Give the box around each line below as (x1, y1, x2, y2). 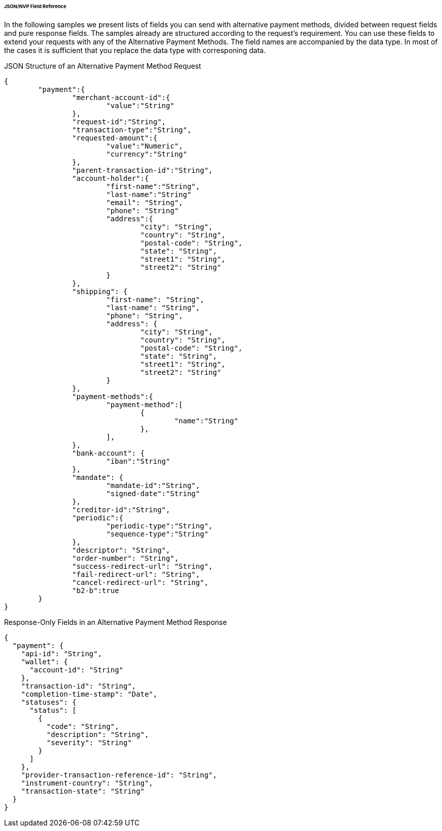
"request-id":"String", (72, 117, 166, 126)
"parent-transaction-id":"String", (72, 166, 213, 174)
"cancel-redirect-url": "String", (72, 578, 209, 586)
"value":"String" (106, 101, 175, 110)
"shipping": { (72, 287, 128, 296)
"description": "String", (46, 730, 149, 739)
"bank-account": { (72, 449, 145, 457)
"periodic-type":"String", (106, 521, 213, 530)
